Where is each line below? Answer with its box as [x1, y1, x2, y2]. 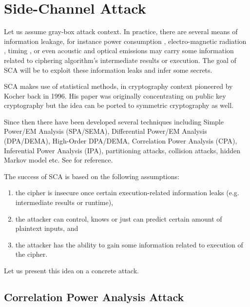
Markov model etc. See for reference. [4, 155, 113, 165]
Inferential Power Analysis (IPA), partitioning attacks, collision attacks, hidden [4, 145, 241, 155]
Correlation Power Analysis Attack [4, 289, 184, 304]
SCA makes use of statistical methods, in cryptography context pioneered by [4, 81, 233, 91]
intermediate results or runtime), [15, 197, 113, 207]
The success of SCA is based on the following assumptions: [4, 171, 179, 181]
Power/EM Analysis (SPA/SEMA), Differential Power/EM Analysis [4, 126, 207, 136]
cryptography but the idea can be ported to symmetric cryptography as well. [4, 100, 233, 110]
